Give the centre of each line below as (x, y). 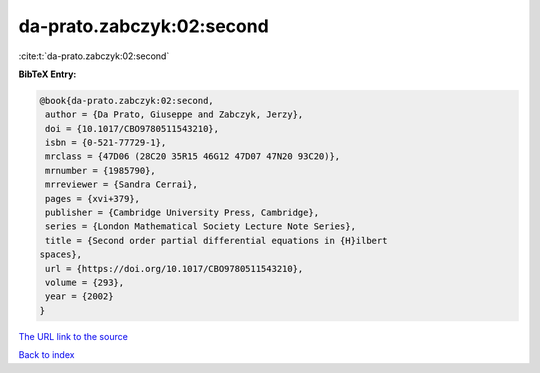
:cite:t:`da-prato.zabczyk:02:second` (94, 56)
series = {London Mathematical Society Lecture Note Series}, (201, 226)
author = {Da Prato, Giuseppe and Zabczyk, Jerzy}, (174, 114)
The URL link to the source (73, 336)
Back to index (46, 355)
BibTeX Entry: (47, 74)
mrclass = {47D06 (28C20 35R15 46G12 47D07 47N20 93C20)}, (193, 156)
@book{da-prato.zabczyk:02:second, (126, 100)
